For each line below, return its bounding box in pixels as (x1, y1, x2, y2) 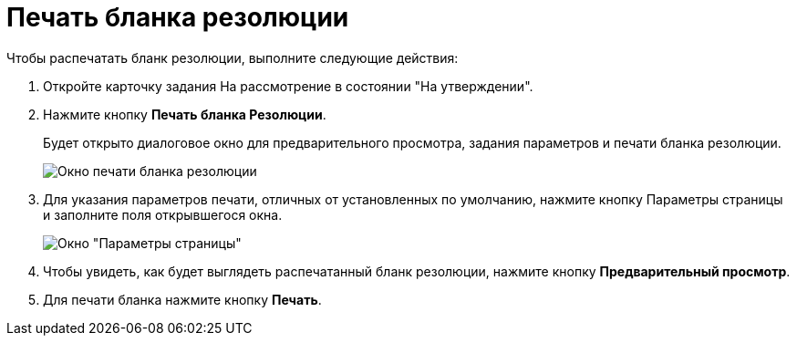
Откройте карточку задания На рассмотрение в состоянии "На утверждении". (43, 78, 533, 94)
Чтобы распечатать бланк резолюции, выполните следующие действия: (6, 49, 459, 66)
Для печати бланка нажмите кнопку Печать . (43, 291, 322, 307)
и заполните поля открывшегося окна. (43, 206, 283, 223)
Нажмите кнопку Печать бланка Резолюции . (43, 106, 326, 122)
